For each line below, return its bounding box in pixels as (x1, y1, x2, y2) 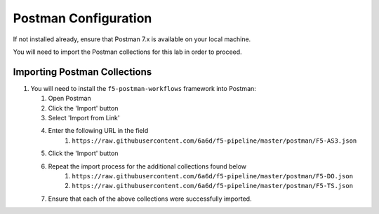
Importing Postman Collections (13, 66, 152, 78)
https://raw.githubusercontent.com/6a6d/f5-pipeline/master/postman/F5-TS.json (72, 182, 354, 190)
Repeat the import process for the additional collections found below (48, 162, 247, 171)
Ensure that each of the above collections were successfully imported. (48, 194, 252, 203)
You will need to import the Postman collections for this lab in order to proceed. (13, 48, 242, 56)
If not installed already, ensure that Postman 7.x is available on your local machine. (13, 35, 251, 43)
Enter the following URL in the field (48, 127, 149, 135)
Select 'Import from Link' (48, 114, 120, 122)
